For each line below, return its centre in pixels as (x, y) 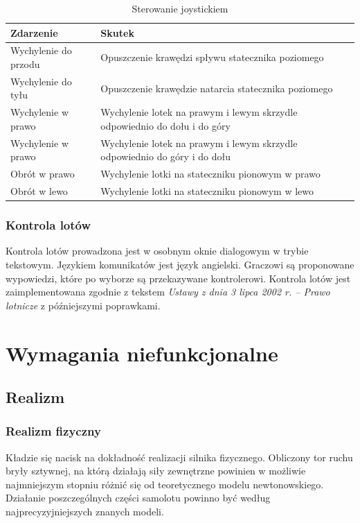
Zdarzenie (34, 32)
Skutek (117, 32)
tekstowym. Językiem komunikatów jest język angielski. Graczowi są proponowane (180, 264)
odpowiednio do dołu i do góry (165, 125)
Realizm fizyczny (53, 431)
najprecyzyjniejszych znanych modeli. (85, 512)
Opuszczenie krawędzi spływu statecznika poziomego (212, 57)
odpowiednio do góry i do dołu (165, 156)
